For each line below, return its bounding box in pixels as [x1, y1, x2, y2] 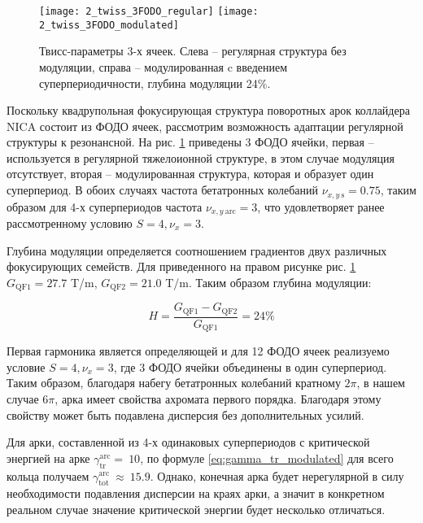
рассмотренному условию [7, 214, 133, 231]
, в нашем [356, 374, 405, 391]
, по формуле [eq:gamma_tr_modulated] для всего [140, 449, 394, 466]
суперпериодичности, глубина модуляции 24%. [39, 74, 271, 91]
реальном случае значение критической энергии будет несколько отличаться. [7, 500, 386, 517]
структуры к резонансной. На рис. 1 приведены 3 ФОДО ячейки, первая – [7, 133, 374, 150]
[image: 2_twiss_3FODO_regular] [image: [39, 6, 259, 17]
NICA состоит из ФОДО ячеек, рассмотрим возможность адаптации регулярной [7, 117, 403, 134]
